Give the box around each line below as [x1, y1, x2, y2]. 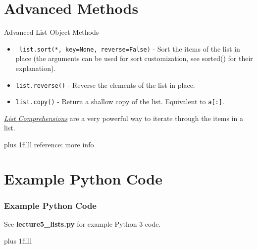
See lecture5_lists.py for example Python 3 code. [4, 219, 161, 229]
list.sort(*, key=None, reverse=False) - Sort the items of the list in [19, 43, 240, 54]
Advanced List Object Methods [4, 27, 99, 37]
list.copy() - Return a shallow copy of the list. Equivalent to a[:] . [15, 96, 224, 107]
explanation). [15, 62, 56, 73]
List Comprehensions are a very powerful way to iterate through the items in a [4, 113, 244, 123]
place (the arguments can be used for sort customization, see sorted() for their [15, 53, 253, 63]
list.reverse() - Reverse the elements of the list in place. [15, 79, 195, 90]
